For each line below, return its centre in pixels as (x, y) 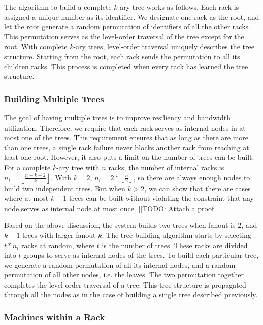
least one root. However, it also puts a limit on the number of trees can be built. (129, 157)
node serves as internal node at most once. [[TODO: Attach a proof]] (111, 208)
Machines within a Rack (55, 317)
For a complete (27, 167)
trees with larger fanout (59, 235)
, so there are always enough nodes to (192, 177)
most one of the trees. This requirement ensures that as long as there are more (126, 137)
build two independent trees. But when (65, 188)
